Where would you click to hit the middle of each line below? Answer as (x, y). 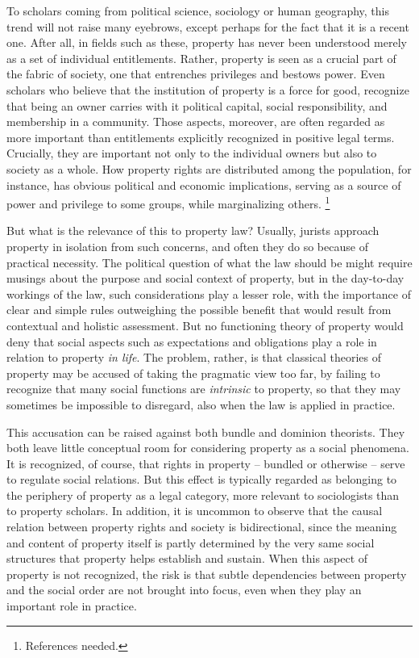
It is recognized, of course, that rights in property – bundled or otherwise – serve (206, 463)
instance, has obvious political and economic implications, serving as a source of (204, 184)
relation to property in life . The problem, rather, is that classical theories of (194, 357)
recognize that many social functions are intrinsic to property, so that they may (204, 389)
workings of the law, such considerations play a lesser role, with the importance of (209, 293)
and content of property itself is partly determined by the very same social (191, 542)
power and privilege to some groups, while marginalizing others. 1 (168, 202)
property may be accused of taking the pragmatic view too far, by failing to (193, 373)
